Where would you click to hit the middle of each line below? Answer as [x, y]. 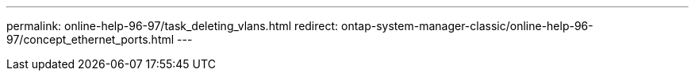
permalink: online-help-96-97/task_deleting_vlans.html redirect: [173, 26]
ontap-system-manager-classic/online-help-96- [467, 26]
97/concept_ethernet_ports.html [90, 39]
